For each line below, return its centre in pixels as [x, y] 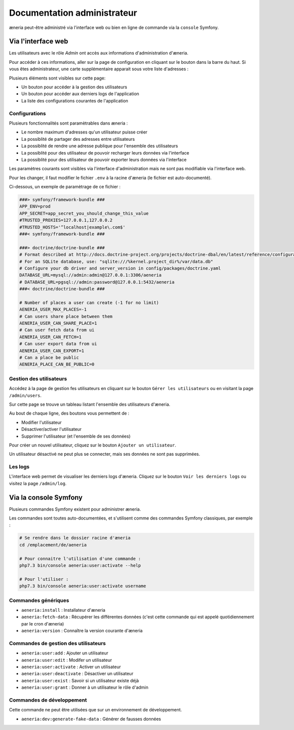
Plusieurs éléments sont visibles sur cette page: [57, 78]
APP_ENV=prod [35, 207]
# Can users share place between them [66, 316]
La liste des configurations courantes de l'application [75, 101]
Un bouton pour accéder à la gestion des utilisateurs [74, 87]
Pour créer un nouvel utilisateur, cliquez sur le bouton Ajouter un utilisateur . [93, 445]
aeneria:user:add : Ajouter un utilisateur [65, 653]
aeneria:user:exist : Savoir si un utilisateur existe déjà [80, 680]
